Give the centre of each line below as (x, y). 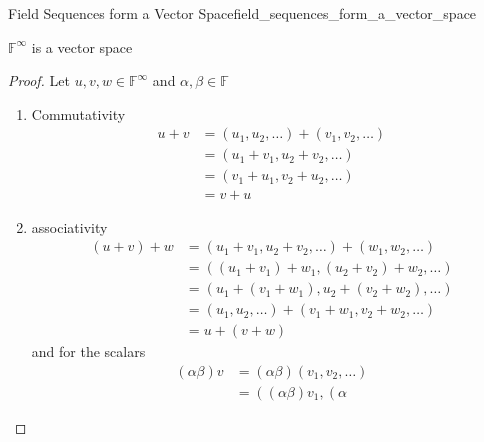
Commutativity (78, 113)
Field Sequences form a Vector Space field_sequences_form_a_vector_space (242, 13)
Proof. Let (39, 80)
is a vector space (82, 46)
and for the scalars (88, 351)
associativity (69, 226)
